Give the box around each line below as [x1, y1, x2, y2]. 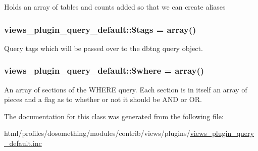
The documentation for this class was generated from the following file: [4, 111, 224, 121]
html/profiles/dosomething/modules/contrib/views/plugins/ [4, 128, 190, 138]
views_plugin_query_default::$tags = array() [4, 23, 196, 35]
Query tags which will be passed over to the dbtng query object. [4, 42, 203, 53]
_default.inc [4, 138, 42, 148]
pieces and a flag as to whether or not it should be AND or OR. [4, 94, 202, 105]
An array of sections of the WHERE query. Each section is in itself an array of [4, 84, 247, 94]
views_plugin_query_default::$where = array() [4, 64, 204, 77]
